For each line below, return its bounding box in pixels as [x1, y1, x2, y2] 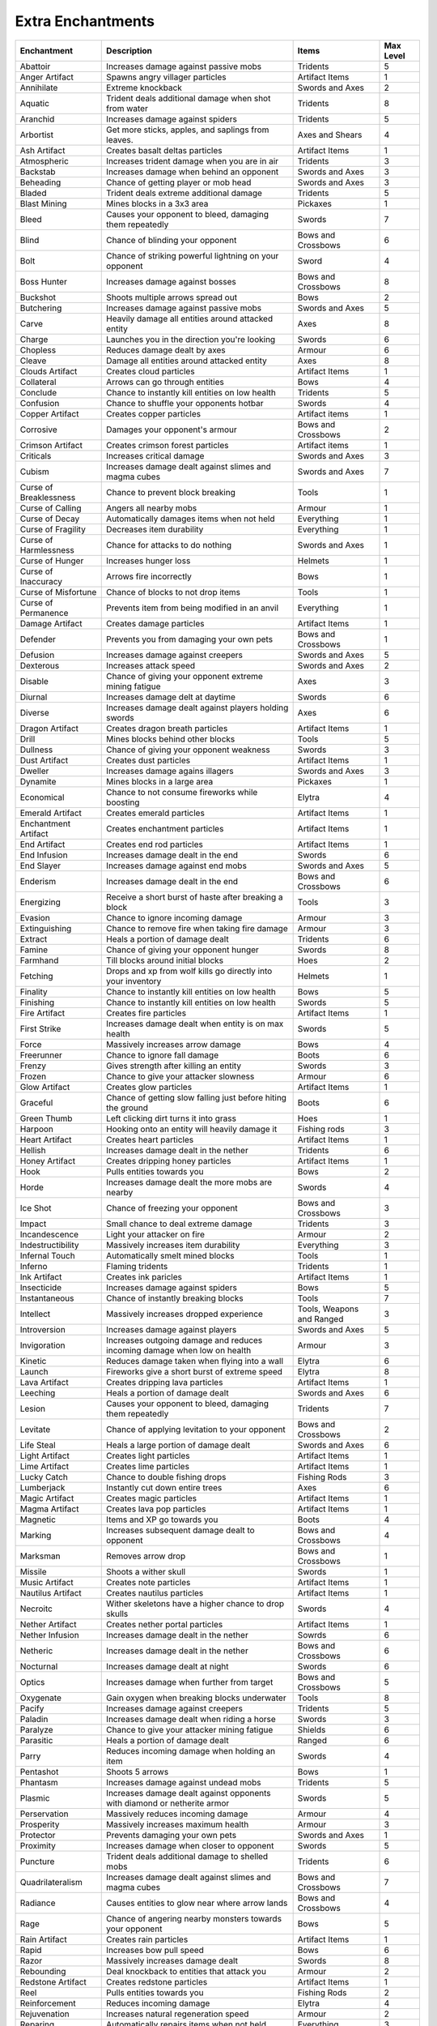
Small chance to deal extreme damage [106, 1218, 252, 1229]
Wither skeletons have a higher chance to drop [106, 1597, 285, 1609]
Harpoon [19, 1123, 54, 1135]
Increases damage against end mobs [106, 860, 247, 871]
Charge [19, 333, 49, 344]
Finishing [19, 997, 55, 1008]
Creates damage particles [106, 618, 205, 629]
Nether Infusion [19, 1629, 80, 1640]
